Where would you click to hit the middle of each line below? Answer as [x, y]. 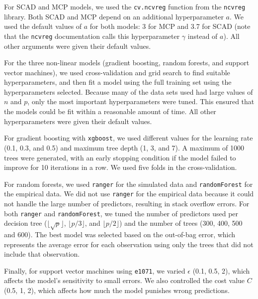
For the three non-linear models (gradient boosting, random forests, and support [127, 63]
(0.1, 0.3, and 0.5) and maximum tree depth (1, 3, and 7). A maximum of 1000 [124, 147]
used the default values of [43, 26]
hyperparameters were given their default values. [78, 121]
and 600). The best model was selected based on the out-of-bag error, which [120, 234]
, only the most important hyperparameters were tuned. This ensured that [141, 101]
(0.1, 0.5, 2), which [221, 270]
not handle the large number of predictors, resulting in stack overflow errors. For [127, 203]
